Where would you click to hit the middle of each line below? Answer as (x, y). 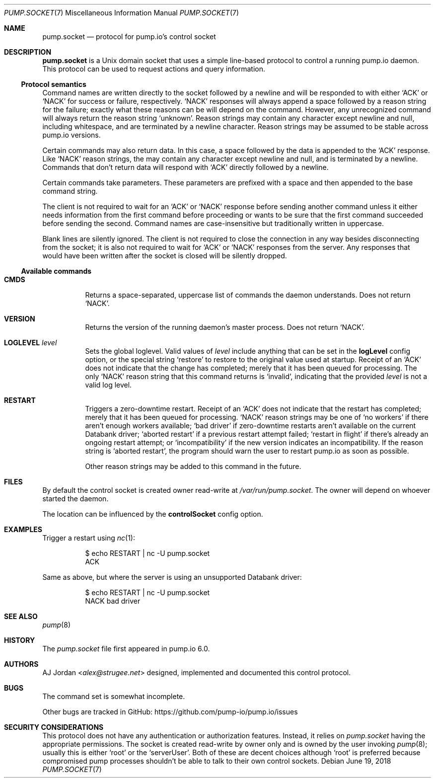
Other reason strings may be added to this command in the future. (193, 466)
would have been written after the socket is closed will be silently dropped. (165, 256)
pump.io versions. (72, 135)
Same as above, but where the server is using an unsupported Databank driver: (172, 577)
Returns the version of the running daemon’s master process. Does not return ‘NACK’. (225, 327)
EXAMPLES (23, 529)
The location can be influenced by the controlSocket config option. (153, 514)
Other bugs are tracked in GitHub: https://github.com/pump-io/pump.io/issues (170, 712)
